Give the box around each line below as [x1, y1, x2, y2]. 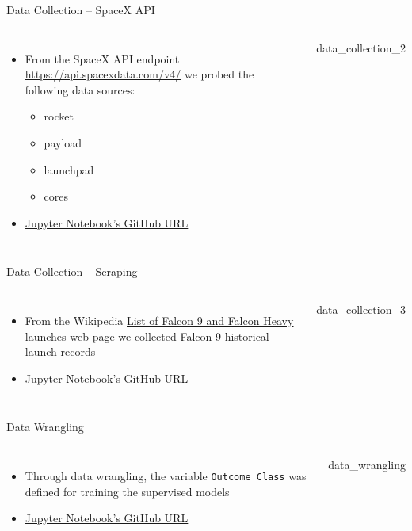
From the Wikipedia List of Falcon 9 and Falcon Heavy [25, 311, 294, 328]
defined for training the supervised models [25, 483, 230, 499]
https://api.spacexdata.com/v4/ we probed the [25, 66, 254, 82]
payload [44, 134, 82, 151]
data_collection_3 [316, 300, 406, 317]
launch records [25, 343, 96, 360]
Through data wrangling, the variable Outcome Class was [25, 467, 307, 483]
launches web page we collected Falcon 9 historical [25, 327, 269, 344]
